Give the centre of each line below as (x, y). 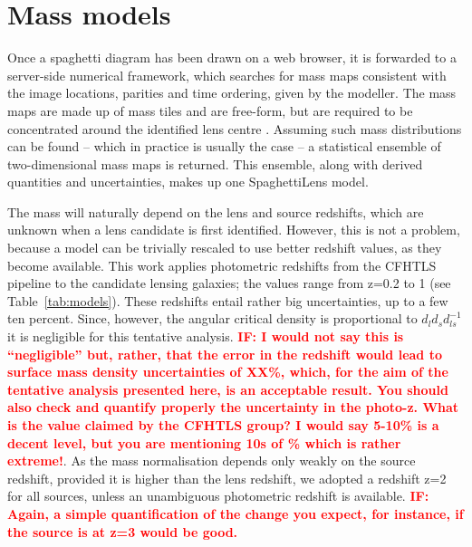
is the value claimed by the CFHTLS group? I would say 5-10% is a (223, 425)
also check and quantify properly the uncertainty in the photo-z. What (233, 407)
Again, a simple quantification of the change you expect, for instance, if (236, 513)
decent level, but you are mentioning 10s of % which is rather (204, 442)
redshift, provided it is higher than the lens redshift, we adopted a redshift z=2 (227, 478)
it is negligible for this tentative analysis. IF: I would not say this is (206, 336)
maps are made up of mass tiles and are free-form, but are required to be (210, 110)
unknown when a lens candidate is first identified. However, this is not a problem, (234, 230)
